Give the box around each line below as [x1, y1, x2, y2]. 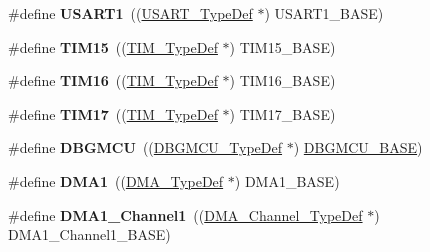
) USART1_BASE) [264, 3, 384, 23]
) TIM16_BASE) [229, 70, 336, 91]
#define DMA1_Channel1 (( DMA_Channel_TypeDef [8, 204, 363, 225]
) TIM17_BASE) [229, 103, 336, 124]
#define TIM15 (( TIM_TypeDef [8, 36, 218, 57]
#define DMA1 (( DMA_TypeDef [8, 170, 224, 191]
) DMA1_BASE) [234, 170, 340, 191]
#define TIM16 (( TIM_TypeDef [8, 70, 218, 91]
